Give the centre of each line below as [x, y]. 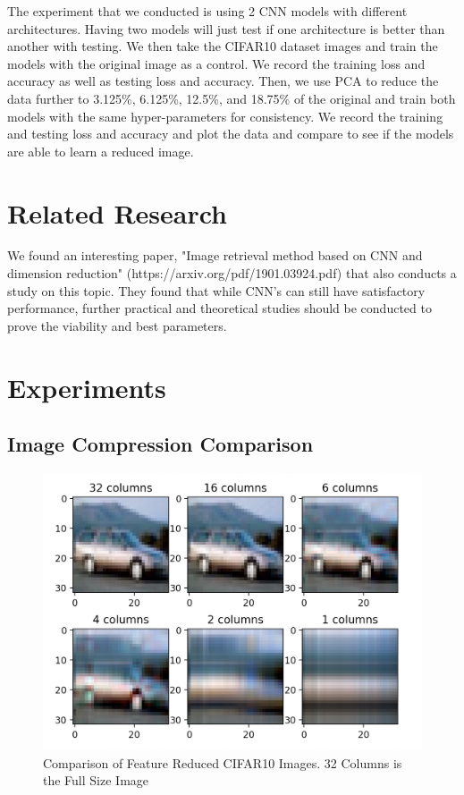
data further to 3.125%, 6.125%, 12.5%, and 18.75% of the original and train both [232, 98]
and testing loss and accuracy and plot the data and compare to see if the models [231, 134]
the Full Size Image [96, 780]
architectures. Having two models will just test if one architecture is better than [226, 28]
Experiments [87, 387]
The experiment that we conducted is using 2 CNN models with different [207, 11]
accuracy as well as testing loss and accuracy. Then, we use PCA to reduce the [223, 81]
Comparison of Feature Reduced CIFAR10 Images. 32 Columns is [223, 762]
